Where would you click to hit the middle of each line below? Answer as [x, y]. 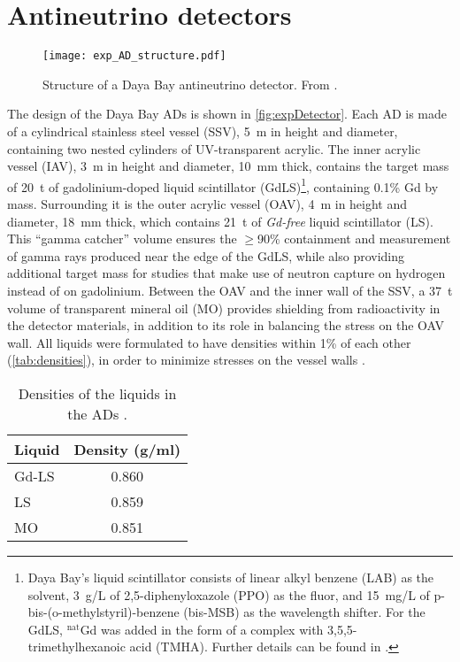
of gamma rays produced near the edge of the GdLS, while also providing [206, 255]
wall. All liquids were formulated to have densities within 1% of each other [209, 342]
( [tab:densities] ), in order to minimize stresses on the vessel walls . [186, 360]
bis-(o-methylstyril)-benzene [103, 612]
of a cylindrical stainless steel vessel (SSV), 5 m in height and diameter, [203, 131]
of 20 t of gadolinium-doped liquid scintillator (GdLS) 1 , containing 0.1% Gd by [223, 185]
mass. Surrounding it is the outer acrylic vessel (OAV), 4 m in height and [207, 204]
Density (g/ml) [127, 449]
